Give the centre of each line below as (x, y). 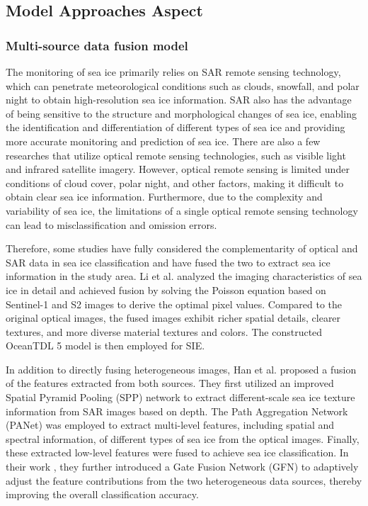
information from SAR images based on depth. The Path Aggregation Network (177, 411)
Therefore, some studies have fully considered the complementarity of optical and (182, 248)
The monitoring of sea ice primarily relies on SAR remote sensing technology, (173, 72)
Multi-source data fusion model (97, 45)
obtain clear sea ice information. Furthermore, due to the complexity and (164, 197)
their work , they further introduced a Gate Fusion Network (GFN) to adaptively (182, 467)
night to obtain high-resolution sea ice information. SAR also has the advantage (179, 100)
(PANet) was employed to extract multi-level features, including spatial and (170, 425)
